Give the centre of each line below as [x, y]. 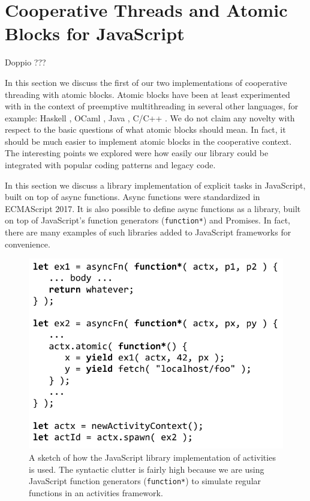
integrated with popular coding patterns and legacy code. [110, 165]
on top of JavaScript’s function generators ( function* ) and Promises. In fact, [148, 220]
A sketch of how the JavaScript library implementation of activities [152, 457]
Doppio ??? [25, 62]
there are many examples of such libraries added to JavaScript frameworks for [148, 232]
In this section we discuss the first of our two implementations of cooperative [146, 82]
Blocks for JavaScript [95, 33]
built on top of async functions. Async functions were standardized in [133, 197]
